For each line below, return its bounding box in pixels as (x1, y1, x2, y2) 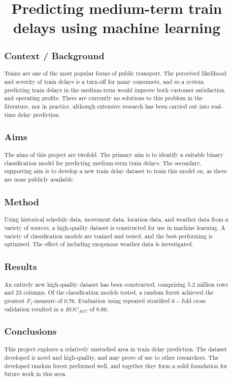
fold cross (182, 297, 206, 305)
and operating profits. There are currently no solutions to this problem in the (4, 94, 203, 102)
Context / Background (4, 49, 104, 62)
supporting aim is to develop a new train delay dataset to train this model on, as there (4, 167, 227, 175)
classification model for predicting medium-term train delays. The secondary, (4, 158, 201, 167)
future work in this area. (4, 370, 67, 378)
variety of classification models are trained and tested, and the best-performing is (4, 231, 213, 240)
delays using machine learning (13, 17, 221, 38)
